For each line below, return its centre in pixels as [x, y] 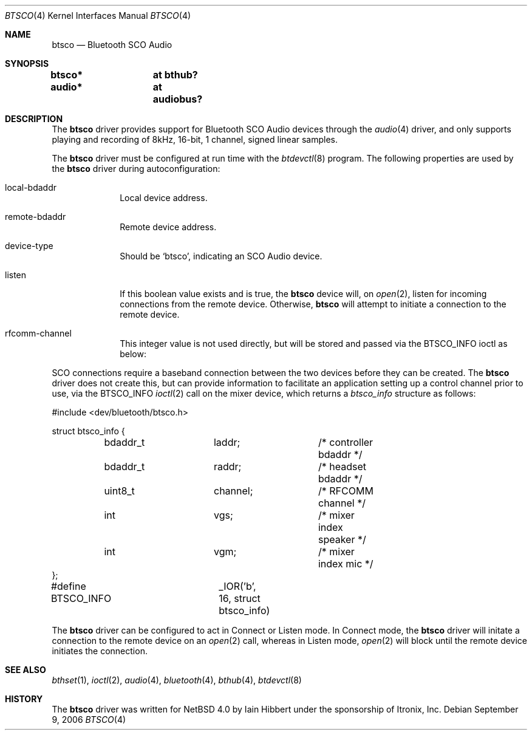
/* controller [346, 442]
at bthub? [175, 75]
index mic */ [346, 564]
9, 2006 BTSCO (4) [89, 720]
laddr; [227, 442]
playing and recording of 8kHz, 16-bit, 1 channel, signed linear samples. [195, 139]
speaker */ [342, 539]
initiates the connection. [100, 651]
